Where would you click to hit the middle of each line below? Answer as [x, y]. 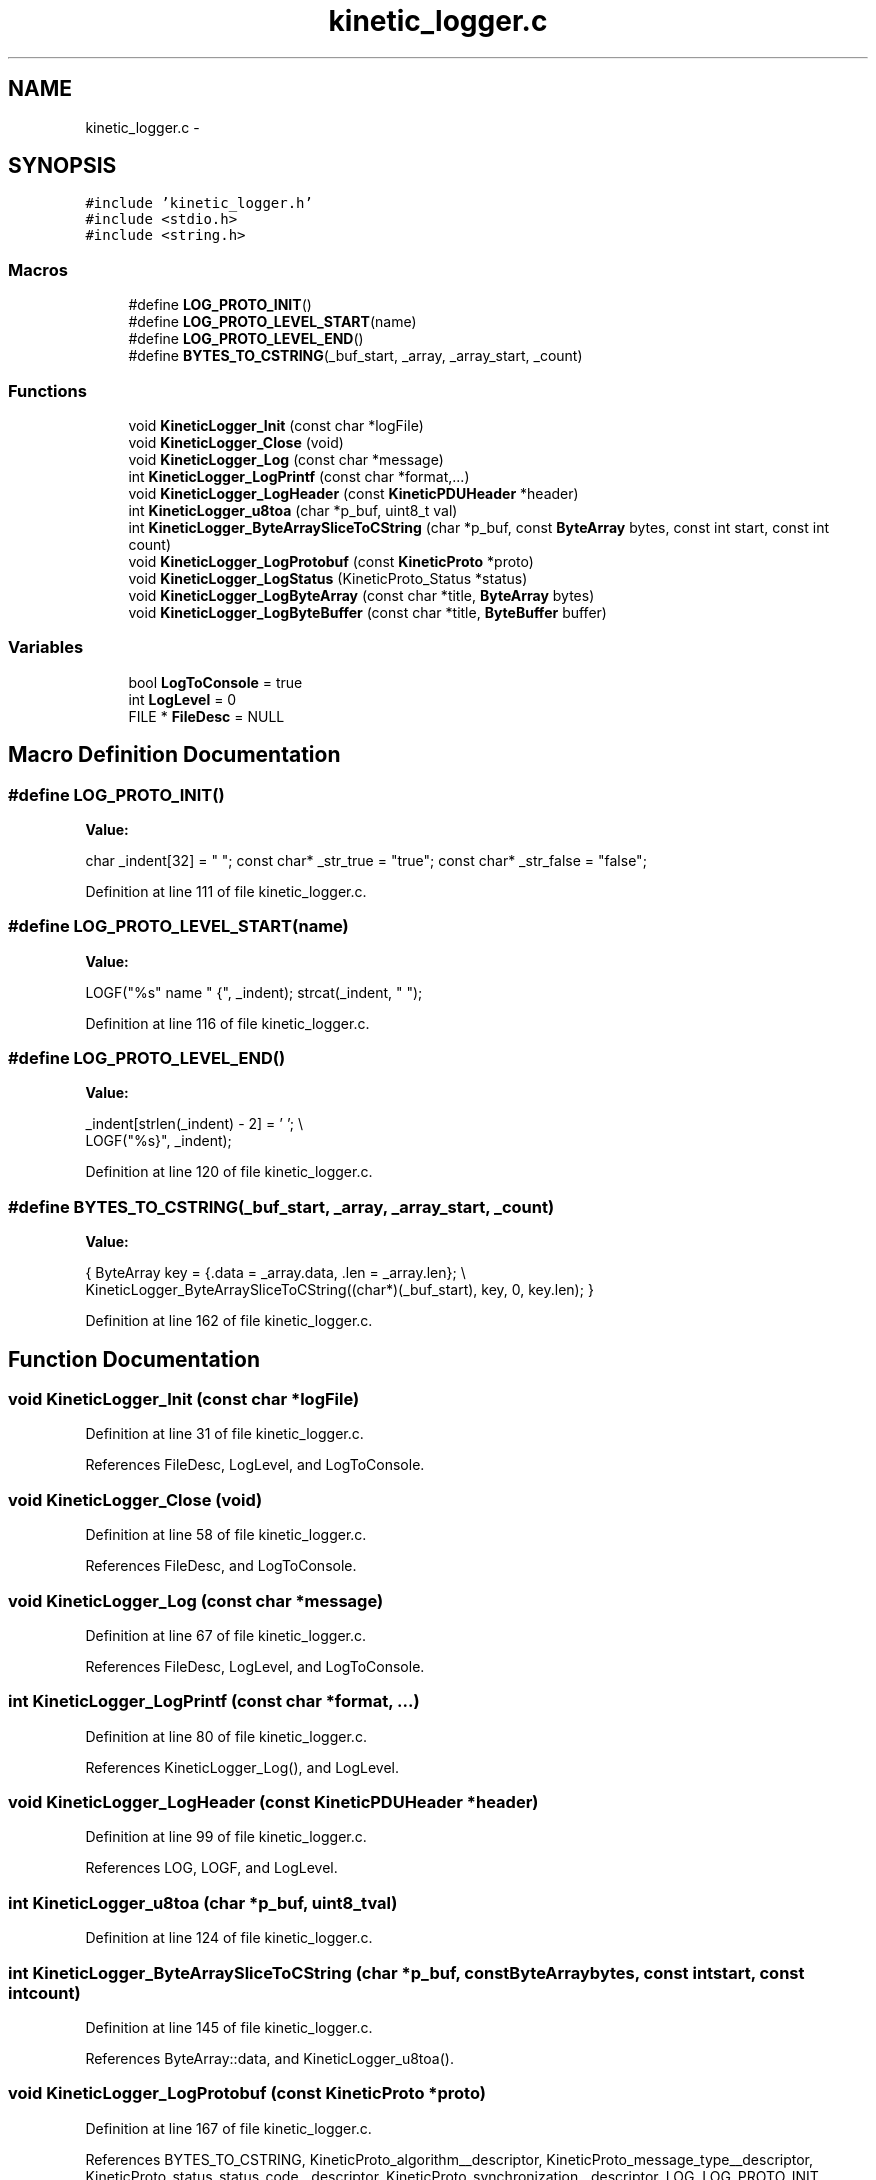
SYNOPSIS [62, 166]
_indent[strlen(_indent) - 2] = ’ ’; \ [194, 1124]
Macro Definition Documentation [174, 755]
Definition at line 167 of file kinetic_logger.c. [228, 2128]
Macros [38, 269]
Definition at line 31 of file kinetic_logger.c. [224, 1434]
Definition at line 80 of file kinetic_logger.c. [226, 1736]
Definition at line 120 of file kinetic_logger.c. [229, 1172]
